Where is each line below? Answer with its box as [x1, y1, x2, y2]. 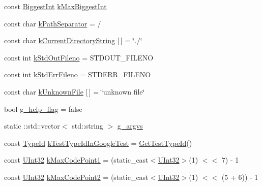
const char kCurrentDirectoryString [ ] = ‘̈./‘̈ [4, 35, 142, 46]
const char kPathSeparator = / [4, 18, 101, 28]
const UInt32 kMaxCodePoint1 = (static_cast [4, 154, 149, 165]
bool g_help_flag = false [4, 103, 82, 114]
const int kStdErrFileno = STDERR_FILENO [4, 69, 151, 80]
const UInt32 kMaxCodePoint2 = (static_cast [4, 171, 149, 182]
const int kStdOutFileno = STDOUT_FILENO [4, 52, 154, 63]
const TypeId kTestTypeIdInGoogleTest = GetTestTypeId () [4, 137, 192, 148]
